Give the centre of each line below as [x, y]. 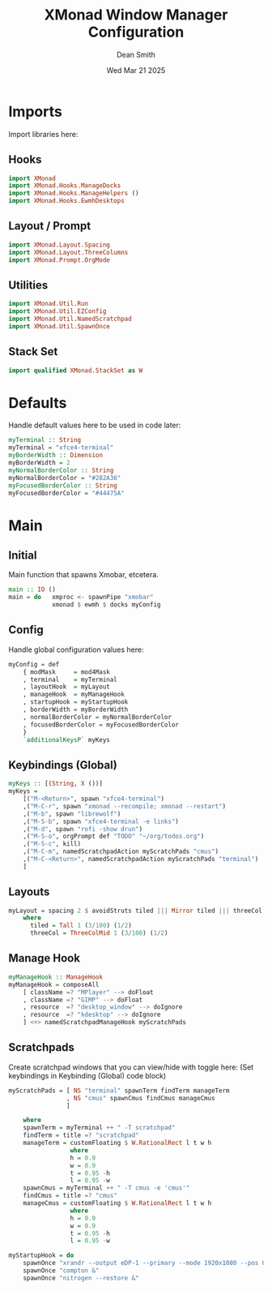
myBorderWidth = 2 [39, 463]
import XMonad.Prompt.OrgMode [59, 260]
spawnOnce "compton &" [61, 1271]
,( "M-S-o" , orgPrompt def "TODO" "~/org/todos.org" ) [114, 837]
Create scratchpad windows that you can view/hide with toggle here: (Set [131, 1067]
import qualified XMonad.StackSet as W [76, 371]
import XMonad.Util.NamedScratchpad [70, 319]
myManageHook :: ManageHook [56, 977]
